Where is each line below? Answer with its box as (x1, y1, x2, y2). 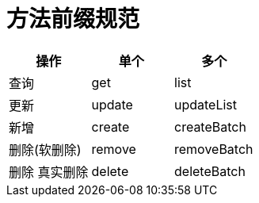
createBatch (174, 118, 246, 135)
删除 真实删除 (9, 163, 89, 180)
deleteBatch (174, 163, 246, 179)
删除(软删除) (9, 141, 82, 158)
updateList (174, 96, 238, 113)
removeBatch (174, 140, 253, 157)
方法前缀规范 (6, 6, 140, 33)
